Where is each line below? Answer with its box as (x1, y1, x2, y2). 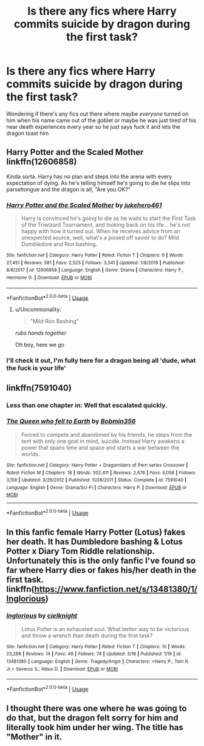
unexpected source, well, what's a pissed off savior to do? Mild (21, 234, 179, 241)
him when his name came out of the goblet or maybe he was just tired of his (6, 117, 197, 124)
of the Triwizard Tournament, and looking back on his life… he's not (21, 221, 191, 228)
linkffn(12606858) (6, 157, 77, 167)
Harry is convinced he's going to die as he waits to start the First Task (21, 214, 196, 222)
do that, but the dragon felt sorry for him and (6, 713, 178, 723)
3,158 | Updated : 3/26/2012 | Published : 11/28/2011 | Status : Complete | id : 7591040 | (6, 477, 187, 484)
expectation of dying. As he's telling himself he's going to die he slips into (6, 179, 191, 187)
